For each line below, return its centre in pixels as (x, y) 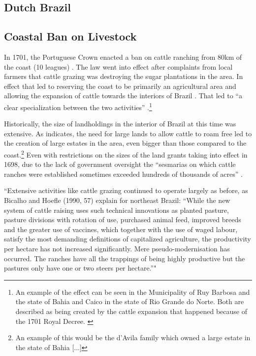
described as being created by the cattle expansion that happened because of (131, 311)
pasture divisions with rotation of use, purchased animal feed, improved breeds (123, 219)
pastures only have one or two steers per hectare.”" (80, 268)
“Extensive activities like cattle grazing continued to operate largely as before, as (126, 190)
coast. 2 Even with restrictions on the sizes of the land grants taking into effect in (126, 154)
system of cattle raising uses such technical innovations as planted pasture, (116, 210)
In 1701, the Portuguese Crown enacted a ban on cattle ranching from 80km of (123, 57)
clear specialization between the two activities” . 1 (78, 106)
